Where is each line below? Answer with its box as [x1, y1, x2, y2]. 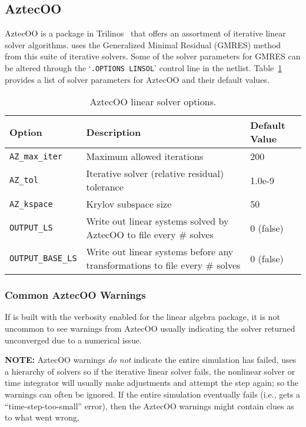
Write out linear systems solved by [86, 214, 229, 228]
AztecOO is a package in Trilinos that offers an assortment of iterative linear [5, 27, 286, 39]
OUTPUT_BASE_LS [9, 253, 77, 263]
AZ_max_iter [9, 151, 63, 161]
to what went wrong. [5, 411, 79, 423]
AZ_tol [9, 175, 39, 185]
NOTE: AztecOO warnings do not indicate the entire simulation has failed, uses [5, 353, 297, 366]
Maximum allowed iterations [86, 149, 204, 164]
